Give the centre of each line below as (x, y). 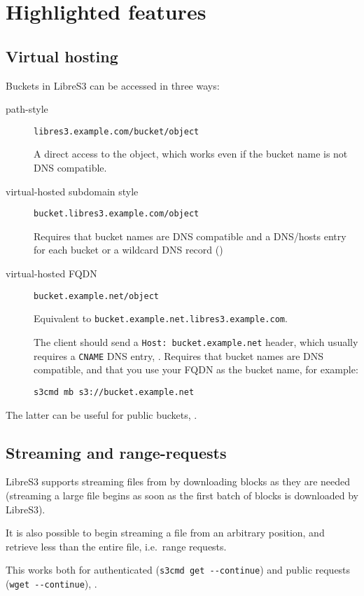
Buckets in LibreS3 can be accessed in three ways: (113, 85)
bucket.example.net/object (96, 296)
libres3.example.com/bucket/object (117, 131)
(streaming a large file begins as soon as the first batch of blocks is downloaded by (182, 495)
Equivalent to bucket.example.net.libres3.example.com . (161, 318)
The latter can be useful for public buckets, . (101, 414)
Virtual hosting (62, 56)
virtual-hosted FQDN (51, 273)
